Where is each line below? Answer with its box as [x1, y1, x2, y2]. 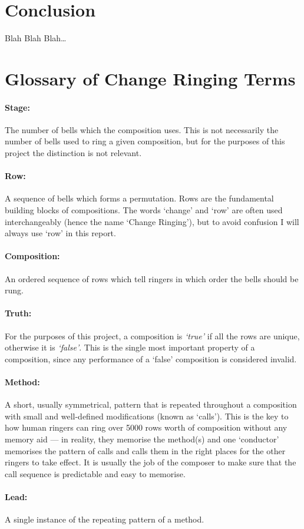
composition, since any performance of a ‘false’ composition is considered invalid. [5, 352, 297, 365]
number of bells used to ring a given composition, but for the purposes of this [5, 135, 285, 147]
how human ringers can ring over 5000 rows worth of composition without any [5, 421, 288, 434]
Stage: [5, 101, 30, 113]
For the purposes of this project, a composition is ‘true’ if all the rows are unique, [5, 329, 300, 342]
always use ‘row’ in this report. [5, 227, 116, 239]
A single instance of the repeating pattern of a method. [5, 513, 204, 525]
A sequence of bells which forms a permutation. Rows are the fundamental [5, 192, 274, 204]
